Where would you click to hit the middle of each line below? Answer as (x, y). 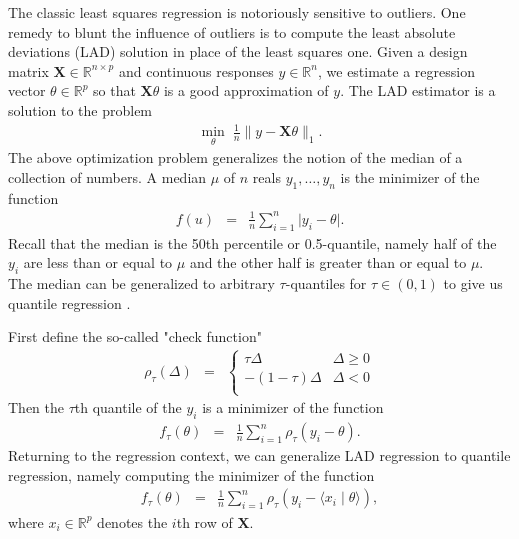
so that (114, 90)
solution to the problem (80, 109)
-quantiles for (326, 283)
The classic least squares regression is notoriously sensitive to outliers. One (237, 12)
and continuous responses (196, 70)
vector (27, 90)
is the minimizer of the (410, 176)
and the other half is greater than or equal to (328, 262)
